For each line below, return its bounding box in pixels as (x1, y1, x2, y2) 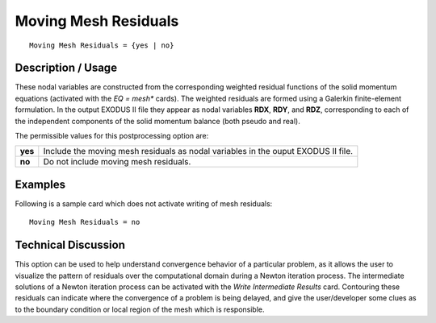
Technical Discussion (15, 238, 125, 252)
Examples (15, 177, 66, 191)
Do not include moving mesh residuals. (43, 156, 191, 168)
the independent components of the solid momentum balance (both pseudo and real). (15, 116, 300, 126)
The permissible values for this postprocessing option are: (15, 131, 209, 141)
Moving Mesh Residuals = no (29, 217, 140, 227)
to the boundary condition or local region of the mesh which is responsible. (15, 304, 265, 314)
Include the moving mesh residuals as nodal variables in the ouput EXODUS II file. (43, 146, 354, 157)
